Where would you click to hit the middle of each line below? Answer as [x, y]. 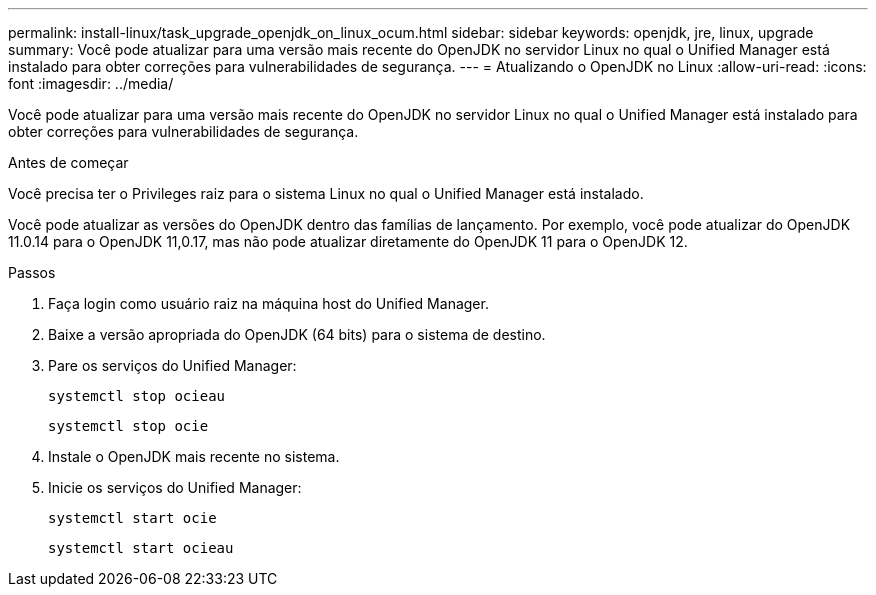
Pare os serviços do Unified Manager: [172, 365]
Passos [32, 272]
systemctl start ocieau [141, 548]
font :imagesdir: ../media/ [91, 83]
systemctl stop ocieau [137, 396]
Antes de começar [68, 162]
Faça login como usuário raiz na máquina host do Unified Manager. [268, 303]
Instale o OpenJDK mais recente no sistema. [194, 456]
